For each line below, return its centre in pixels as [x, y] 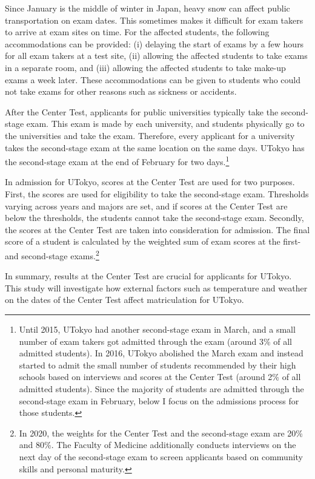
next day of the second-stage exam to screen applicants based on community [161, 456]
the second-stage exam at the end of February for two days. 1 [117, 161]
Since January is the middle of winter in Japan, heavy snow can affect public [148, 8]
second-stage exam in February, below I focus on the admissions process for [159, 400]
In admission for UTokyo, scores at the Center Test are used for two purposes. [150, 182]
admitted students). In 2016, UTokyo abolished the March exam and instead [161, 353]
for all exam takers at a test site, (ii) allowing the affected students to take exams [156, 56]
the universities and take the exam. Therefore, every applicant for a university [150, 135]
